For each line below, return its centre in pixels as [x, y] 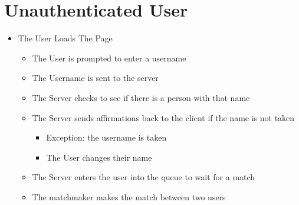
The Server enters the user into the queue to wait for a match [144, 177]
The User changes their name [99, 157]
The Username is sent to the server [95, 78]
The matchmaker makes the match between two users [129, 196]
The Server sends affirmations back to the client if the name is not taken [163, 117]
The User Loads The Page [65, 38]
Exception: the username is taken [106, 137]
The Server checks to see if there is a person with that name [141, 97]
